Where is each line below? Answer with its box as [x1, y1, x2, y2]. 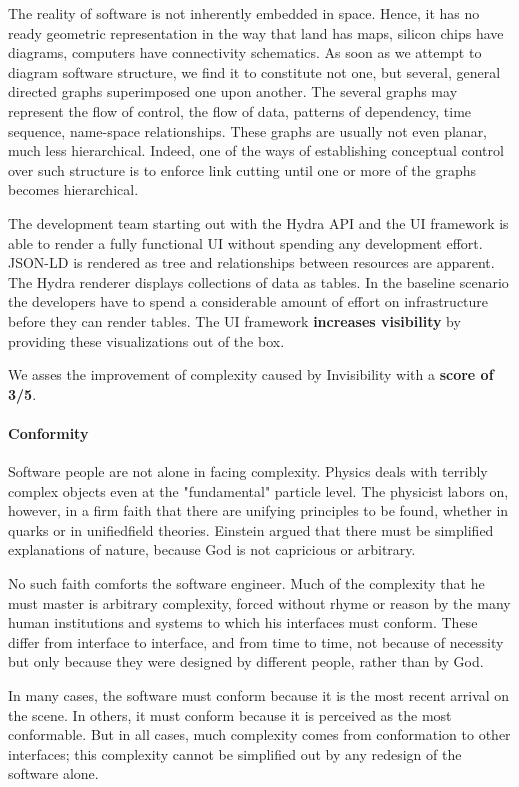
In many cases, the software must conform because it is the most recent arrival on [8, 685, 510, 706]
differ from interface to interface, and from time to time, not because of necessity [8, 631, 504, 652]
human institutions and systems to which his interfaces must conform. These [8, 612, 478, 633]
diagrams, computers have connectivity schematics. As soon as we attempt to [8, 42, 482, 63]
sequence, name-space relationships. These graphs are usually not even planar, [8, 120, 488, 141]
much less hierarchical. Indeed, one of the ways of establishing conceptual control [8, 140, 504, 161]
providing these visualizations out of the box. [8, 330, 285, 351]
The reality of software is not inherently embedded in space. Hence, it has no [8, 3, 480, 23]
